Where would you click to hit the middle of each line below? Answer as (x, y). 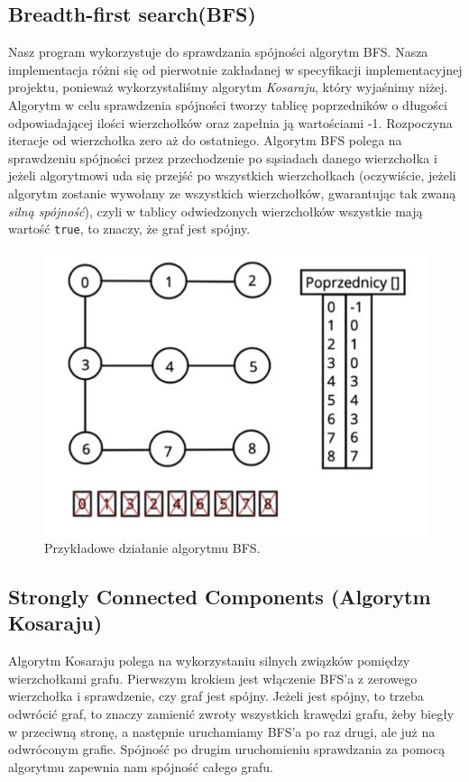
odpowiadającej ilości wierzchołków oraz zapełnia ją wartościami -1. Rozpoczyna (230, 122)
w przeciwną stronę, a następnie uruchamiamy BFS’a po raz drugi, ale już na (222, 731)
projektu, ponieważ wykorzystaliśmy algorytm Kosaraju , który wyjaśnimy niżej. (228, 87)
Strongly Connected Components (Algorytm (220, 597)
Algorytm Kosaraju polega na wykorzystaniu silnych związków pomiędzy (209, 661)
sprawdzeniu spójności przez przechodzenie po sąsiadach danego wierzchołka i (223, 157)
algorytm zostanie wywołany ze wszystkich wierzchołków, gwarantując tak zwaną (232, 193)
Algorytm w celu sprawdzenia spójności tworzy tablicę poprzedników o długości (228, 104)
